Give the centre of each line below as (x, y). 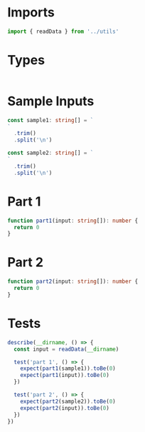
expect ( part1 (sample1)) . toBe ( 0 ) (68, 368)
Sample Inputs (51, 101)
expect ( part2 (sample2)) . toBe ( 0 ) (68, 401)
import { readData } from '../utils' (63, 31)
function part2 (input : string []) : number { (73, 282)
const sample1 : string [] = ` (50, 120)
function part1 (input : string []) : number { (73, 221)
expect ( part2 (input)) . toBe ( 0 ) (65, 408)
